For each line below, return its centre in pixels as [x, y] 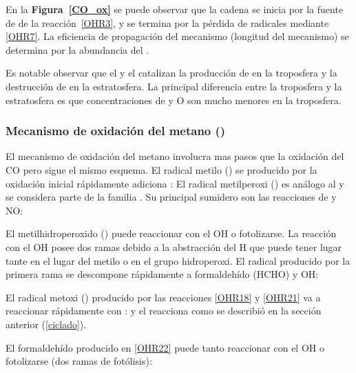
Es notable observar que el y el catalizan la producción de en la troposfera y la [171, 73]
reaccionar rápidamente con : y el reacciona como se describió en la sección [164, 311]
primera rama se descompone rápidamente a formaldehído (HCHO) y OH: [162, 274]
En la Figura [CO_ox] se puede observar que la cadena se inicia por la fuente [175, 9]
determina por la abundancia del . [77, 49]
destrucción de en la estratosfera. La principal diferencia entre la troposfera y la [174, 86]
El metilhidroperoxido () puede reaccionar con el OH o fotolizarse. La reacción [171, 233]
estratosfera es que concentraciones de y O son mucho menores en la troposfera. [174, 100]
